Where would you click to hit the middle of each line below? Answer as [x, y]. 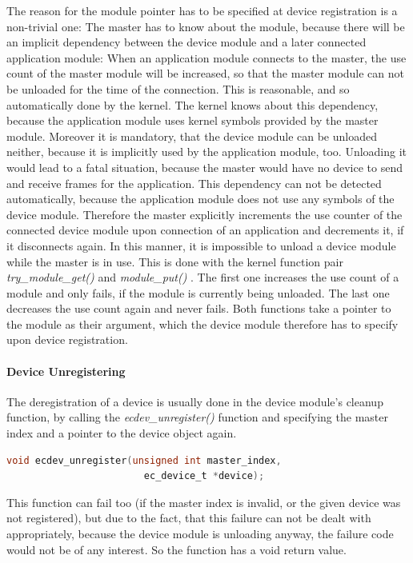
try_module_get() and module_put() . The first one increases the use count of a [203, 277]
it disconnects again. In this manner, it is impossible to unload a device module [201, 245]
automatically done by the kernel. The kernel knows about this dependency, [192, 104]
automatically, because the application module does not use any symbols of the [200, 199]
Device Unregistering [66, 371]
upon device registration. [67, 339]
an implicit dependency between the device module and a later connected [186, 42]
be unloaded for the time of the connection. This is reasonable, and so [178, 88]
